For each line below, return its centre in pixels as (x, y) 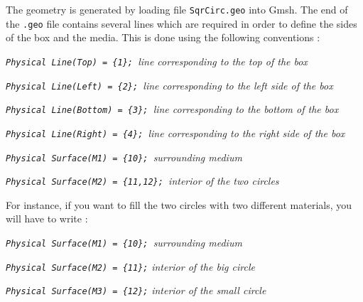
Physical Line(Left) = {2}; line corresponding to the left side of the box (169, 85)
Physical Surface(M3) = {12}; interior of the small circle (136, 290)
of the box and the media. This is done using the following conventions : (163, 37)
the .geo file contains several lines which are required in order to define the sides (181, 23)
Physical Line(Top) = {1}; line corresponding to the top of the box (157, 61)
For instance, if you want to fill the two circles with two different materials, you (179, 204)
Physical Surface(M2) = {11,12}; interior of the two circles (142, 181)
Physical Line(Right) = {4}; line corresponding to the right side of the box (175, 133)
